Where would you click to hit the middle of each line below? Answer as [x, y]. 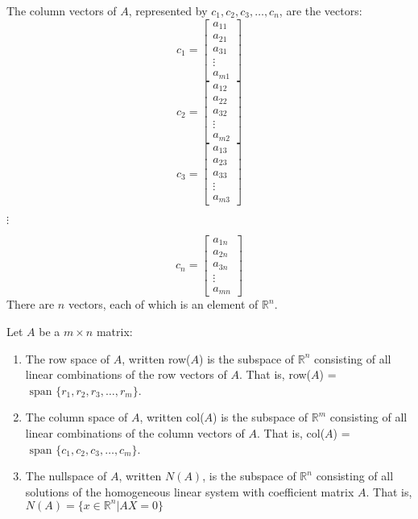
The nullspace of [66, 476]
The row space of [68, 358]
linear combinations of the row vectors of [126, 374]
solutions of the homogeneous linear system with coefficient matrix [190, 491]
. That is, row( [275, 374]
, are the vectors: [321, 10]
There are [31, 304]
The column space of [77, 417]
